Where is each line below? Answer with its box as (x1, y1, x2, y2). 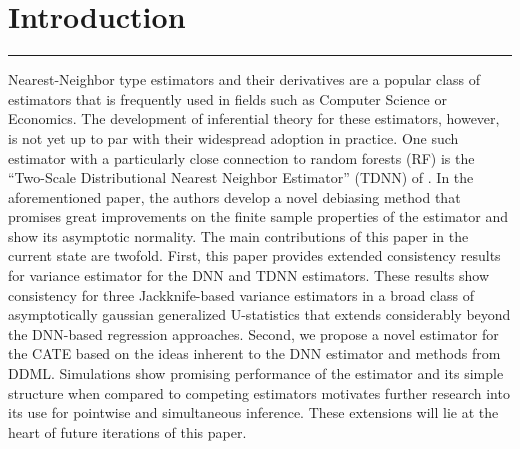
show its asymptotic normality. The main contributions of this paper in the (8, 225, 469, 246)
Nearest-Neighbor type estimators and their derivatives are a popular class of (8, 69, 481, 90)
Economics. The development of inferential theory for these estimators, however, (8, 108, 500, 129)
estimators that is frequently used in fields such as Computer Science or (8, 88, 447, 109)
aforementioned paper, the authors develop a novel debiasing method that (8, 186, 461, 207)
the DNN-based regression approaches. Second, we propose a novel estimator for (8, 323, 499, 344)
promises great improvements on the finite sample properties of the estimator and (8, 206, 508, 227)
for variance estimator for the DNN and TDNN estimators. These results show (8, 265, 489, 286)
